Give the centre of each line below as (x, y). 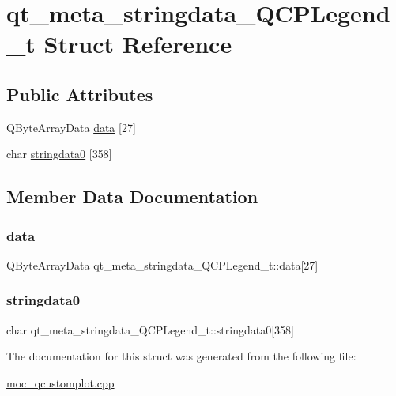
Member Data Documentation (132, 196)
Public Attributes (80, 94)
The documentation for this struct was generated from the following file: (181, 356)
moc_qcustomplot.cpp (60, 382)
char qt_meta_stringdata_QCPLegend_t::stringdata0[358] (150, 329)
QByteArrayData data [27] (71, 127)
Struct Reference (138, 44)
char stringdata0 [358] (59, 154)
